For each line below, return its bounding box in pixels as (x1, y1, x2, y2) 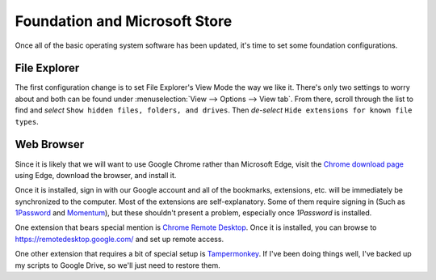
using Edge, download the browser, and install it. (15, 170, 177, 180)
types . (15, 117, 40, 126)
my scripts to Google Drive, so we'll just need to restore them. (15, 260, 221, 270)
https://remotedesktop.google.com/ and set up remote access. (15, 234, 224, 244)
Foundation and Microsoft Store (15, 12, 233, 30)
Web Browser (15, 138, 85, 151)
